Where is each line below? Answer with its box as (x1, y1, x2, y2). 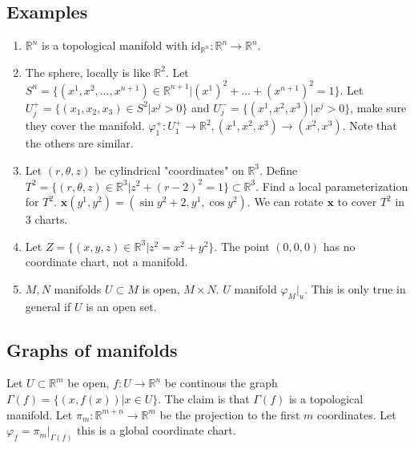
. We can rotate (247, 193, 324, 210)
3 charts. (25, 211, 68, 228)
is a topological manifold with (42, 37, 188, 54)
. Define (259, 161, 298, 178)
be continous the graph (164, 374, 278, 391)
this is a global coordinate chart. (77, 422, 236, 439)
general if (25, 297, 71, 314)
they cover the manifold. (25, 117, 145, 134)
